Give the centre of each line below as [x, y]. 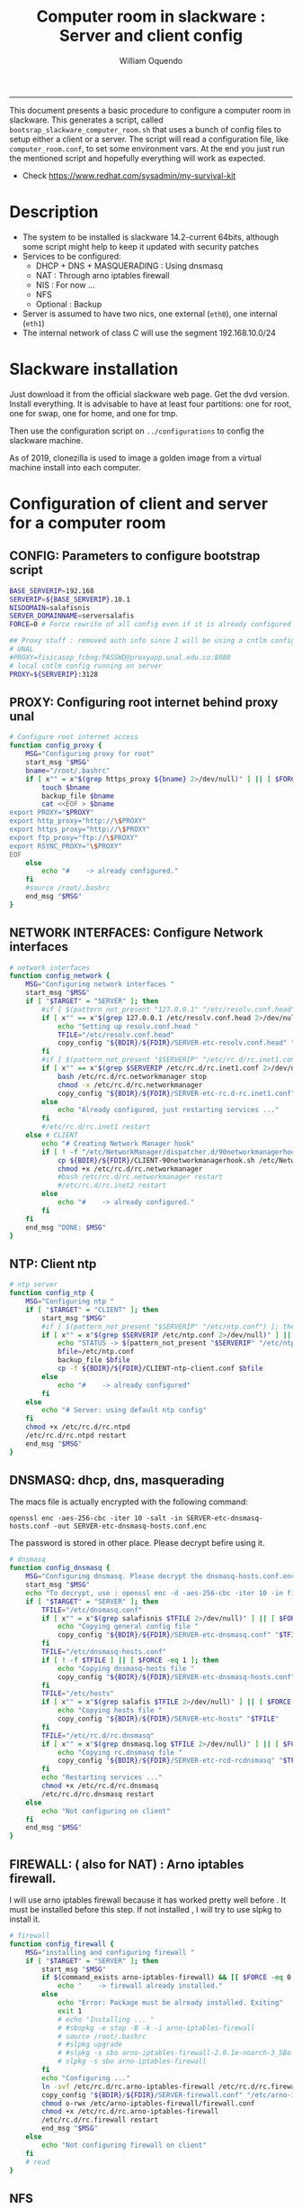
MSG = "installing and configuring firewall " [110, 1952]
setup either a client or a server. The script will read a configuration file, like [149, 139]
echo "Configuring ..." [86, 2078]
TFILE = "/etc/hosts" [78, 1694]
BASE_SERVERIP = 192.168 [52, 591]
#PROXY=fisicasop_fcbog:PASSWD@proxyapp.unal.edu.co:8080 [120, 657]
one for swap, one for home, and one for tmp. [93, 413]
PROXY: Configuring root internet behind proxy [144, 702]
